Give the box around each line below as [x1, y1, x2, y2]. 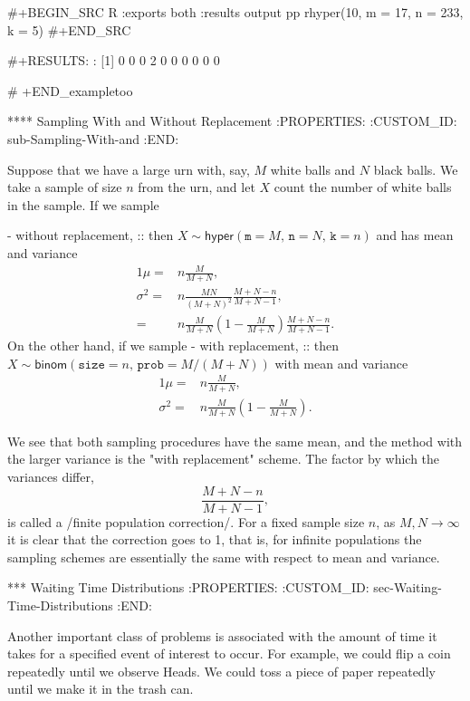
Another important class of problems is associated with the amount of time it [7, 626, 437, 645]
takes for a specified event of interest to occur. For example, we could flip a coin [7, 644, 451, 663]
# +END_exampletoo [7, 81, 133, 100]
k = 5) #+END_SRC [7, 20, 131, 39]
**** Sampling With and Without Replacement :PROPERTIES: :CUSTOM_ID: [7, 111, 457, 130]
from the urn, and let [138, 178, 255, 197]
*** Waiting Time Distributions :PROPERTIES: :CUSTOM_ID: [7, 578, 369, 597]
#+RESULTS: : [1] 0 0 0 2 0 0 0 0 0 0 [7, 51, 220, 70]
